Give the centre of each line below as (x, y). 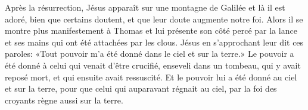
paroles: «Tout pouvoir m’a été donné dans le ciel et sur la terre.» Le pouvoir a (150, 54)
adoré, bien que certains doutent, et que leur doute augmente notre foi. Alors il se (154, 19)
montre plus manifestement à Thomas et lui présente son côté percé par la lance (151, 30)
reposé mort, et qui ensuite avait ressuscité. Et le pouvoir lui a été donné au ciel (151, 77)
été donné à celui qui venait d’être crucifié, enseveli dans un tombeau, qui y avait (153, 65)
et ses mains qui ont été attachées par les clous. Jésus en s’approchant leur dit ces (154, 42)
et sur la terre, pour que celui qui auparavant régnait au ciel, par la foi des (141, 88)
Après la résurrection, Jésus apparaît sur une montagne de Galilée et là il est (145, 7)
